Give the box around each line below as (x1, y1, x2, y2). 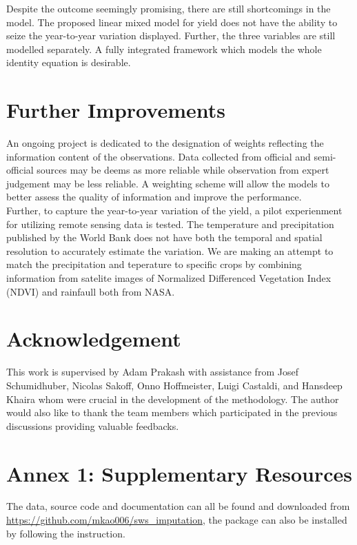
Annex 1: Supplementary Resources (6, 459, 353, 487)
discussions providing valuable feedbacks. (6, 418, 179, 433)
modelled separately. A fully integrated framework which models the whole (6, 41, 322, 56)
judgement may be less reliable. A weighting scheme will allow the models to (6, 176, 329, 190)
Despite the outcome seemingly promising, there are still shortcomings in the (6, 1, 331, 15)
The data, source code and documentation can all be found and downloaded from (6, 499, 350, 513)
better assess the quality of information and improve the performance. (6, 189, 302, 204)
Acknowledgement (6, 325, 181, 353)
